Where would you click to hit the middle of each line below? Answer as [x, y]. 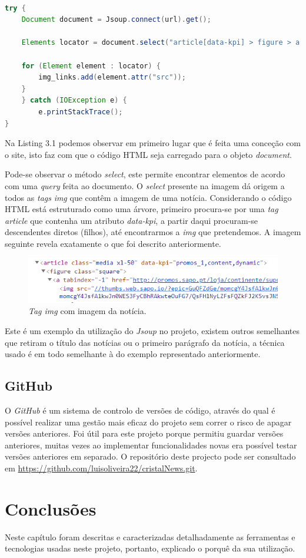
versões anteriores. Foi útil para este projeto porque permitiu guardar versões [144, 433]
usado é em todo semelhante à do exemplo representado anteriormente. [133, 354]
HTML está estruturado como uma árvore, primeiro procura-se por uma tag [142, 209]
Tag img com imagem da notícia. [87, 311]
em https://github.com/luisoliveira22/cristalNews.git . [101, 468]
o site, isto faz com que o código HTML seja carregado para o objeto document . [148, 154]
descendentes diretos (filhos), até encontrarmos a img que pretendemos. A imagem [153, 232]
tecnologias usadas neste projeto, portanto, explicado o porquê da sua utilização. [150, 548]
